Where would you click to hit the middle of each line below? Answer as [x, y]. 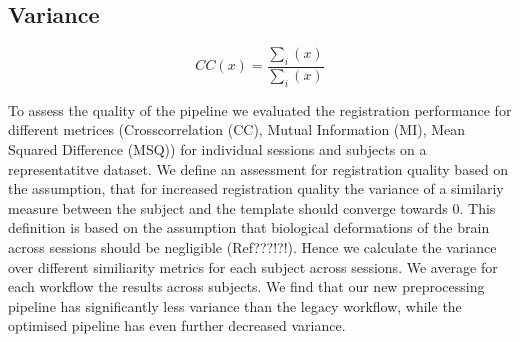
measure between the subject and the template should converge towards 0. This [252, 207]
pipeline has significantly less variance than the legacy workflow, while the [235, 305]
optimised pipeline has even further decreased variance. [177, 325]
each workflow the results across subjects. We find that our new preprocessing [246, 286]
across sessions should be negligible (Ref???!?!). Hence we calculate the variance [252, 246]
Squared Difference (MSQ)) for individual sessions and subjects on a [217, 149]
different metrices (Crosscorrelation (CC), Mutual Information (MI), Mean [237, 129]
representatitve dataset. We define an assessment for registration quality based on [258, 168]
